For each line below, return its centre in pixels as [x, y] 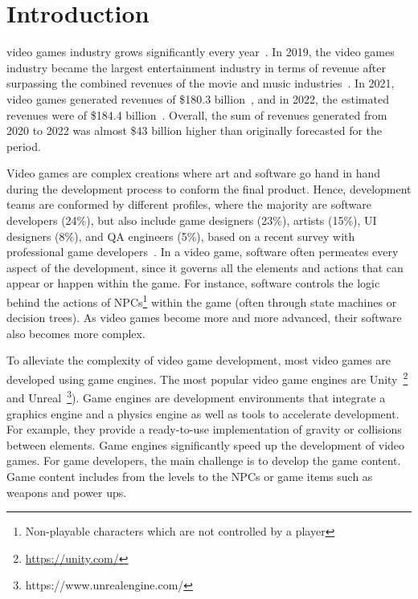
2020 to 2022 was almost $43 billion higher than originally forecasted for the [195, 130]
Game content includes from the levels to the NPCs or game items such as [190, 476]
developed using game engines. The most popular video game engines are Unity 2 [207, 378]
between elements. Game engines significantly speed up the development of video [206, 444]
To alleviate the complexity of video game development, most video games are [199, 360]
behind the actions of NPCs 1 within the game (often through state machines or [202, 301]
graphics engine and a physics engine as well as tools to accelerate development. [203, 413]
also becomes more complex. [76, 333]
